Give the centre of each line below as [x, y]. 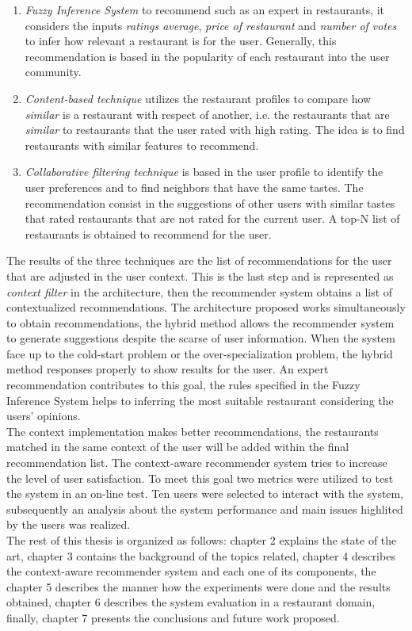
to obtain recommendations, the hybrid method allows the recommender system [200, 322]
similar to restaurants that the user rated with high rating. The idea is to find [215, 130]
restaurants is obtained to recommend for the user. [148, 233]
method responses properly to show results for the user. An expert [168, 369]
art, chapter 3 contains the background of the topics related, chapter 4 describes [201, 555]
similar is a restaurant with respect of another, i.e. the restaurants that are [207, 114]
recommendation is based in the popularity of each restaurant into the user [207, 56]
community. [53, 72]
